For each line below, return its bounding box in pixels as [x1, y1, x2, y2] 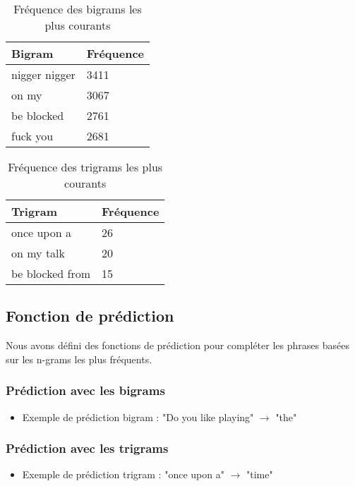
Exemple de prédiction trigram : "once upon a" [22, 467, 224, 482]
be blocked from [11, 265, 91, 281]
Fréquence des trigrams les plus [8, 159, 163, 175]
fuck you [11, 128, 54, 144]
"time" [246, 467, 273, 482]
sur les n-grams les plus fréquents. [6, 351, 152, 366]
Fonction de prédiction [6, 305, 174, 327]
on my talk [11, 245, 66, 261]
